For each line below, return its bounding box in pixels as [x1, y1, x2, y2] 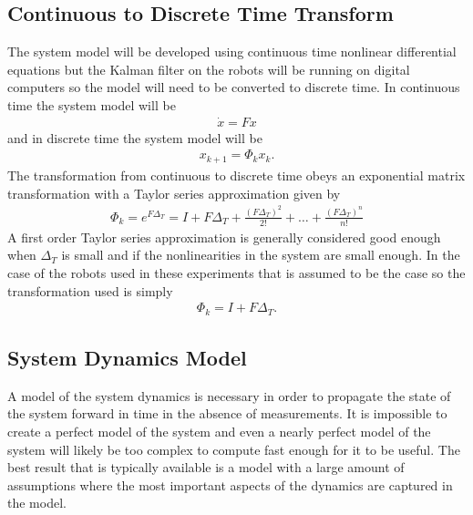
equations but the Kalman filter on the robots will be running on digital [7, 59, 410, 78]
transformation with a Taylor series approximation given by [7, 183, 341, 202]
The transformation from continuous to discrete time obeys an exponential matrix [7, 165, 466, 184]
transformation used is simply [7, 281, 173, 300]
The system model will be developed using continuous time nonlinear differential [7, 42, 457, 61]
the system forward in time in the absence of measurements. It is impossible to [7, 404, 447, 423]
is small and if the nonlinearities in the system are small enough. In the [61, 245, 460, 264]
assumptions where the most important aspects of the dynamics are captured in [7, 475, 453, 494]
